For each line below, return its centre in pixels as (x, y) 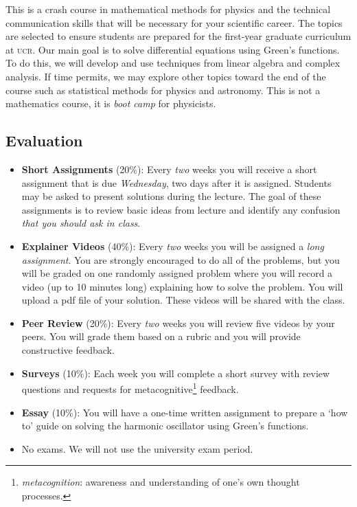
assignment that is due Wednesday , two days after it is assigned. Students (176, 182)
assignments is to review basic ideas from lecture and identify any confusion (181, 209)
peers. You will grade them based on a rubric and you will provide (161, 336)
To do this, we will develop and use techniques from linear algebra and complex (173, 63)
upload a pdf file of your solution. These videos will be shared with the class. (183, 300)
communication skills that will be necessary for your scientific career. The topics (174, 22)
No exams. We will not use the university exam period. (137, 448)
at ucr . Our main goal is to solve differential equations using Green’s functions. (173, 49)
